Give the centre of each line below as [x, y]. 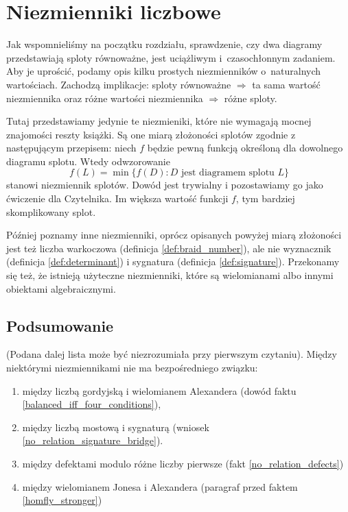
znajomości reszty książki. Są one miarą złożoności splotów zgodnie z [151, 134]
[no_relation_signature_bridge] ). [93, 440]
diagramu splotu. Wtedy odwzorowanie [88, 161]
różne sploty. [251, 98]
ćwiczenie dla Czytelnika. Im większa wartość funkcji [117, 198]
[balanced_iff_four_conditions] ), [92, 404]
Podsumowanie [60, 325]
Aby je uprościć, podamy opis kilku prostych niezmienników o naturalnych [164, 71]
